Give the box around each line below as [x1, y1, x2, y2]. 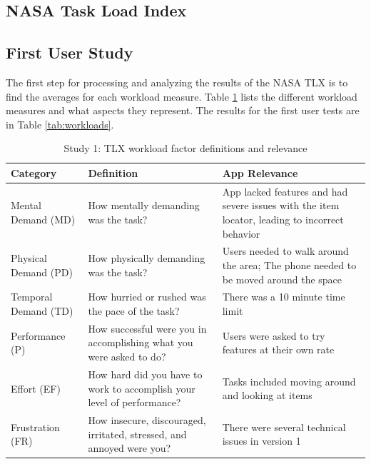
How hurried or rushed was [88, 289, 206, 304]
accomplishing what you [88, 335, 193, 350]
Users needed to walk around [222, 243, 349, 258]
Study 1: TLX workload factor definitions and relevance [63, 141, 308, 156]
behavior [222, 226, 260, 241]
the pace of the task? [88, 303, 180, 318]
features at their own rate [222, 342, 335, 357]
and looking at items [222, 388, 312, 403]
